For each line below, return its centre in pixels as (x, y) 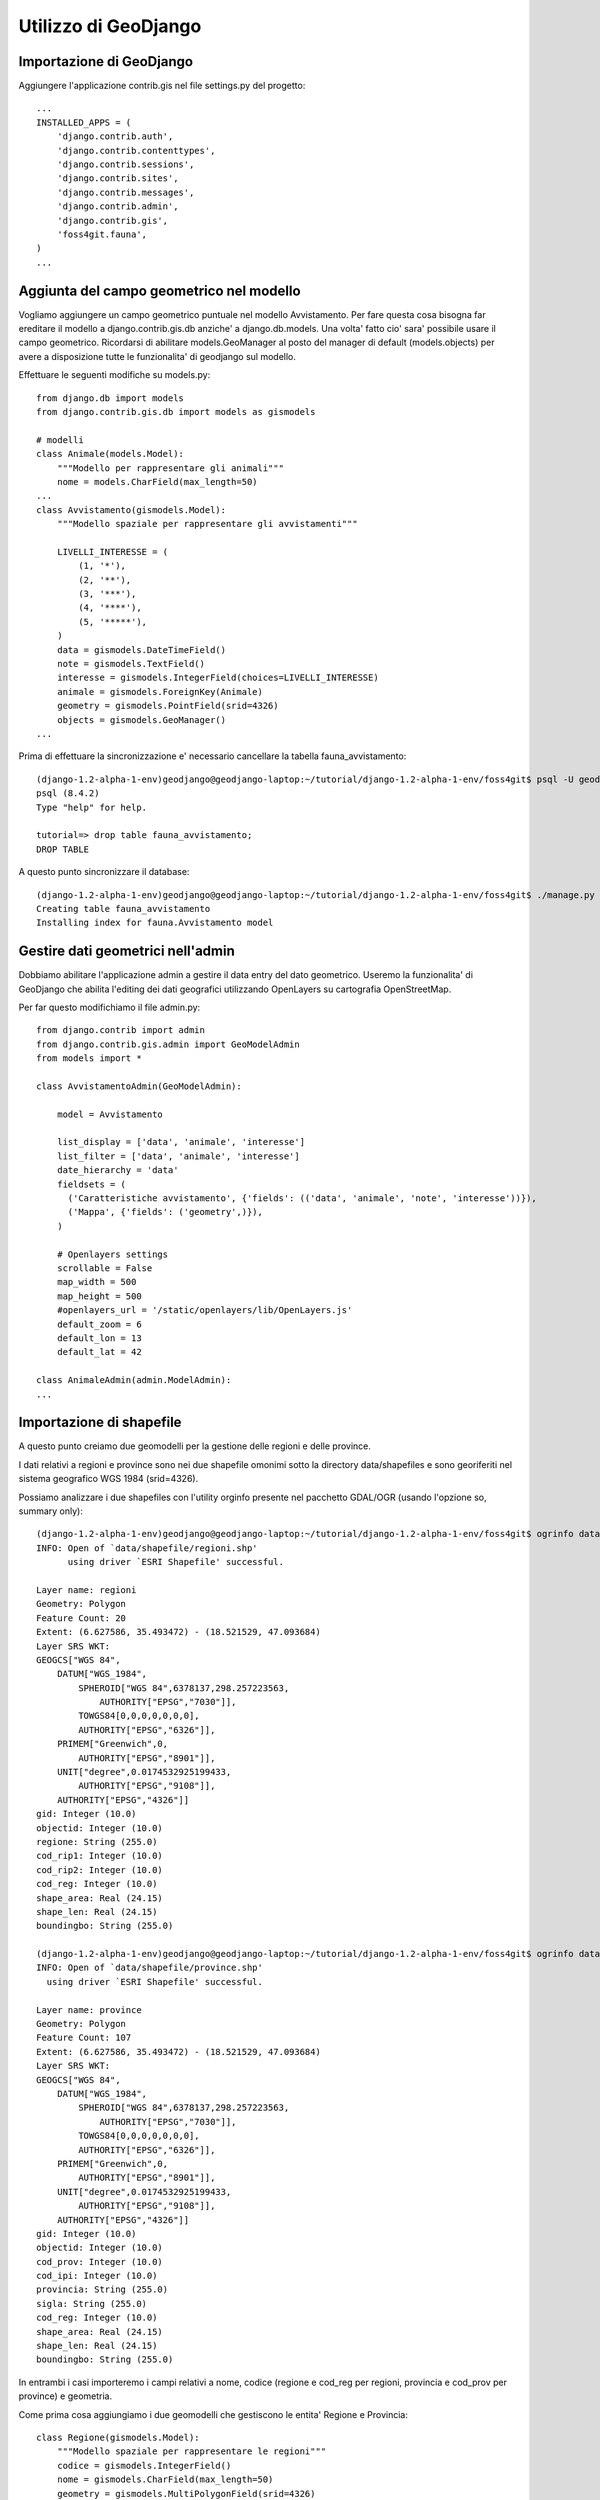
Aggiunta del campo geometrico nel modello (159, 290)
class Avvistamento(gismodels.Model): (131, 509)
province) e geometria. (65, 2396)
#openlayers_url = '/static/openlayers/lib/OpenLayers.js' (204, 1310)
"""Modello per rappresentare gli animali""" (170, 468)
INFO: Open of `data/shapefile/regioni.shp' (147, 1548)
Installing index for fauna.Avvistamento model (155, 923)
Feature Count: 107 (84, 2038)
